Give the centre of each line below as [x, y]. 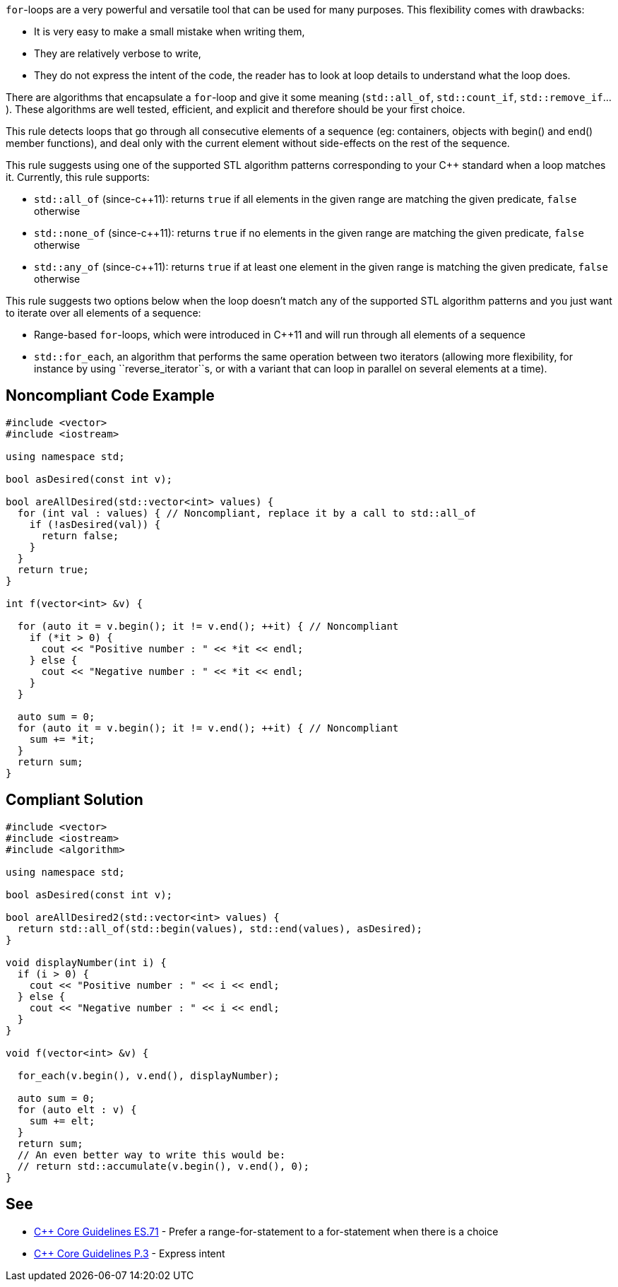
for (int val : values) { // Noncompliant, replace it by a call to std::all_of [246, 513]
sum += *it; [62, 739]
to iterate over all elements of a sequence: [103, 313]
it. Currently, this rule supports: [78, 177]
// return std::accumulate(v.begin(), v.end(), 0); [163, 1166]
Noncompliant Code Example [110, 396]
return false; [80, 535]
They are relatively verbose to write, [118, 53]
